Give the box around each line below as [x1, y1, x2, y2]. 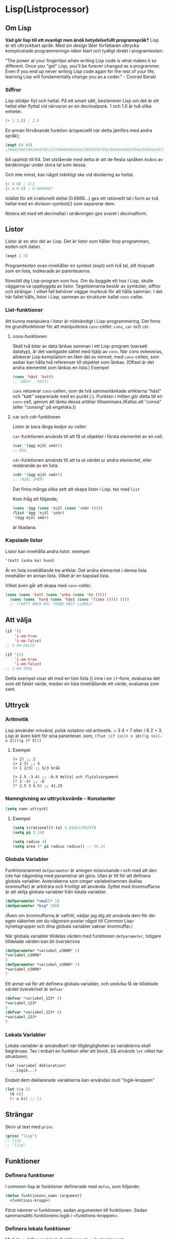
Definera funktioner [5, 1172, 54, 1179]
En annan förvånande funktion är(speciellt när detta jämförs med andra [5, 127, 152, 133]
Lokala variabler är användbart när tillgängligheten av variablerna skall [5, 1042, 151, 1049]
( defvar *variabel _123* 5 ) [5, 995, 62, 1001]
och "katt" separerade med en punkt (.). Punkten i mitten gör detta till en [12, 393, 162, 400]
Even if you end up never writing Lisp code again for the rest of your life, [5, 68, 155, 74]
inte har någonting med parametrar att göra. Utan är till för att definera [5, 873, 151, 879]
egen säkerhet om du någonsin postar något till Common [5, 918, 123, 924]
